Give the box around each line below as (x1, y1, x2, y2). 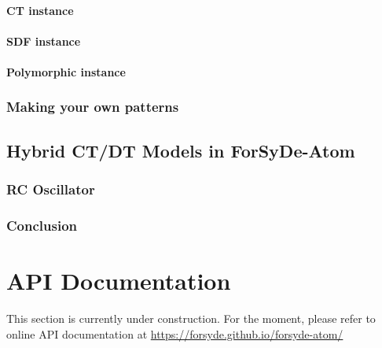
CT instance (6, 2, 74, 18)
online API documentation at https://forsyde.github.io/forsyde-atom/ (6, 325, 343, 342)
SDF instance (6, 32, 81, 49)
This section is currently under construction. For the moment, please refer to (6, 310, 376, 326)
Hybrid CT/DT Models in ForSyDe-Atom (6, 138, 355, 162)
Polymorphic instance (6, 63, 126, 80)
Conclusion (6, 215, 77, 235)
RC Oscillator (6, 180, 95, 199)
